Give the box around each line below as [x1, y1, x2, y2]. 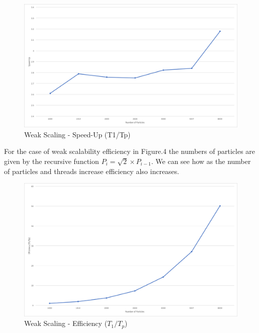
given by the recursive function [4, 155, 99, 166]
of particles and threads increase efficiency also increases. [4, 165, 180, 176]
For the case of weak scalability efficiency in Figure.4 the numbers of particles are [4, 146, 255, 156]
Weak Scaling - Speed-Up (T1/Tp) [24, 129, 131, 139]
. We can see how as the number [151, 155, 251, 166]
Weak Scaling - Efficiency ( [24, 318, 108, 328]
